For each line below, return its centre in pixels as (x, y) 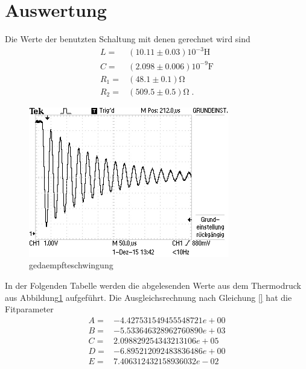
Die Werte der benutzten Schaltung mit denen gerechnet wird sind (128, 39)
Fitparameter (29, 309)
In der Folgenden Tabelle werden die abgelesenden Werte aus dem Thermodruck (153, 285)
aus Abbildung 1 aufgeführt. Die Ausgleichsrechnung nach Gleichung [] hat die (148, 297)
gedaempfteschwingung (71, 265)
